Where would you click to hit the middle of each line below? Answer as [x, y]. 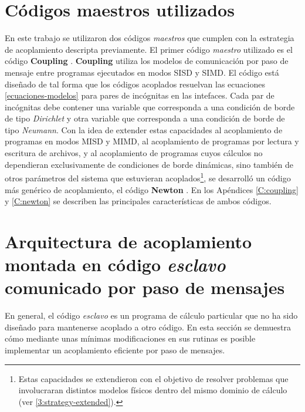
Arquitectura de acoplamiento [128, 241]
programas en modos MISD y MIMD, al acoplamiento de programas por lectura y [152, 141]
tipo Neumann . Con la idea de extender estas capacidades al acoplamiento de [144, 129]
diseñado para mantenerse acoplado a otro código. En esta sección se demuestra [148, 327]
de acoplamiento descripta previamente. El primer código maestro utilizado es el [149, 49]
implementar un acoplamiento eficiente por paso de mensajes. [115, 349]
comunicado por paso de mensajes [145, 287]
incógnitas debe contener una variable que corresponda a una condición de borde [150, 107]
